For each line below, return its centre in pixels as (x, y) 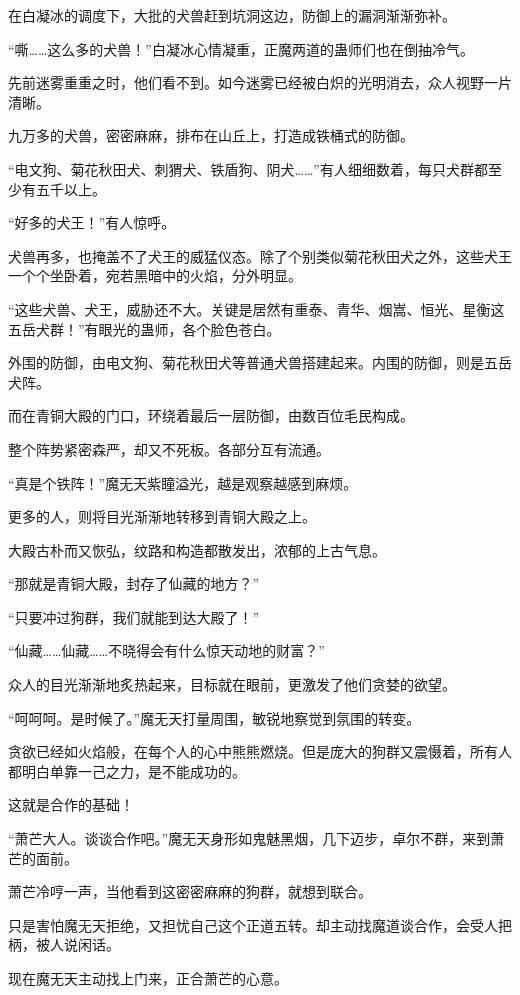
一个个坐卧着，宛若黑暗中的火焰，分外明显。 (155, 275)
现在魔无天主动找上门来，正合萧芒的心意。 (148, 978)
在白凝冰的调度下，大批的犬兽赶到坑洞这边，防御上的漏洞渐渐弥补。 (232, 15)
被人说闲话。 (77, 944)
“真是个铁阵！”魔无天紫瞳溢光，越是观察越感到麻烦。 (183, 482)
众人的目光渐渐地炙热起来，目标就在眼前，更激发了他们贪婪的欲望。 (232, 684)
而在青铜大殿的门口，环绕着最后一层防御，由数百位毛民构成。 (211, 415)
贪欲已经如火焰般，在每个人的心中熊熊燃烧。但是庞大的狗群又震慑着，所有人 (260, 751)
